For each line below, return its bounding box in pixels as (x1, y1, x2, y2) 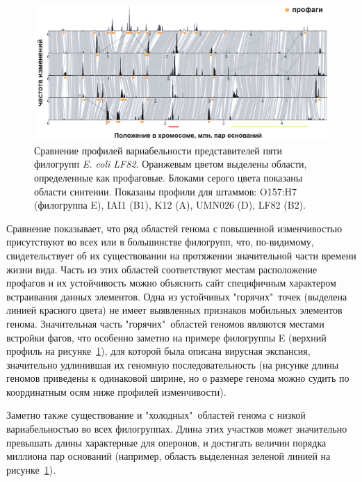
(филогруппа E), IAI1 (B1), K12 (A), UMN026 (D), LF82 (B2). (34, 198, 306, 212)
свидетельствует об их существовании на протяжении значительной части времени (6, 248, 356, 262)
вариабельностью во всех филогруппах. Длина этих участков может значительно (6, 421, 347, 436)
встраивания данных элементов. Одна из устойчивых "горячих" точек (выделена (6, 289, 347, 303)
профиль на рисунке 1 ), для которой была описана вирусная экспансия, (6, 344, 311, 358)
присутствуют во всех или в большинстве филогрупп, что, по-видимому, (6, 234, 314, 249)
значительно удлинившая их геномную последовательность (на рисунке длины (6, 357, 339, 371)
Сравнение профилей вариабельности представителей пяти (34, 143, 283, 157)
